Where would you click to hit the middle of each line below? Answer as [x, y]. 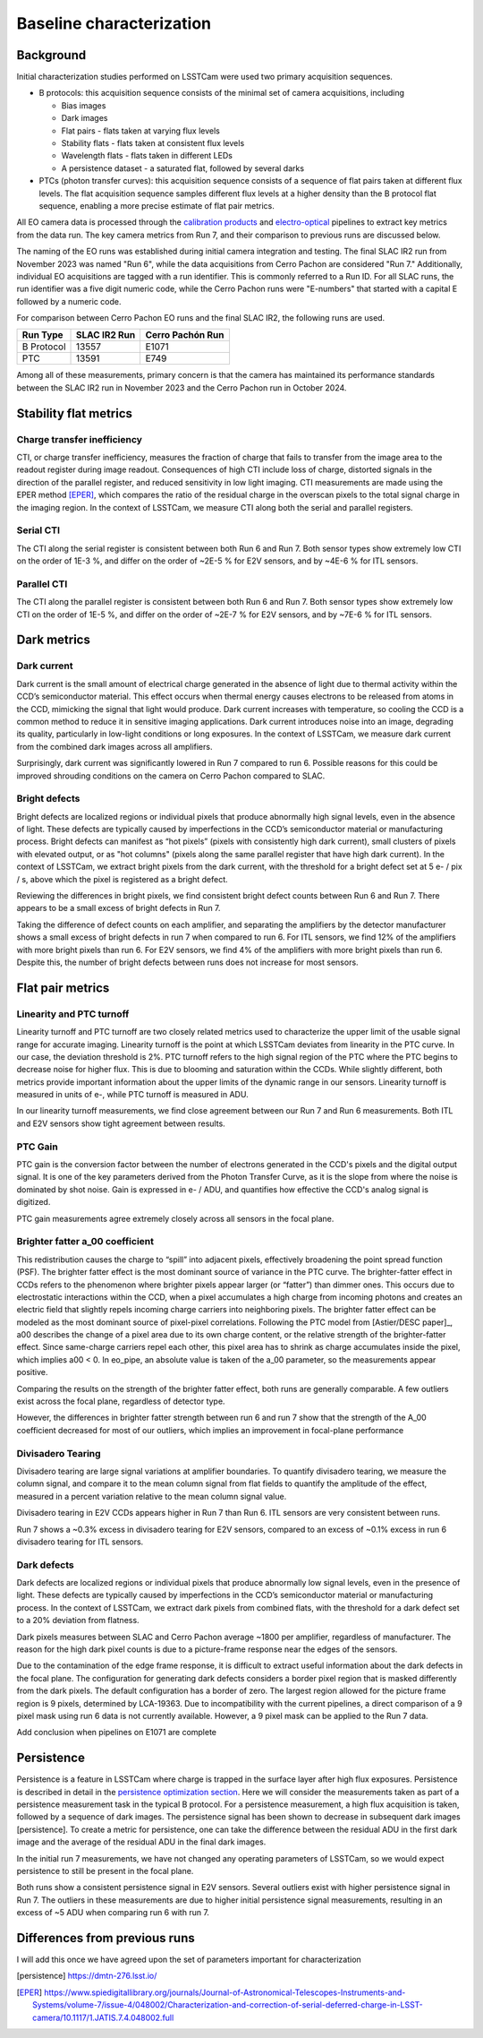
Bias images [84, 105]
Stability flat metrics [75, 413]
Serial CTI [38, 530]
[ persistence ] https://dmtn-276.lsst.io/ [87, 1976]
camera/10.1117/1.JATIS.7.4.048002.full [103, 2017]
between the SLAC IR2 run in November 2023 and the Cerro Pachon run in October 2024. [182, 387]
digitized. [34, 1202]
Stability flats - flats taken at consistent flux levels [153, 143]
